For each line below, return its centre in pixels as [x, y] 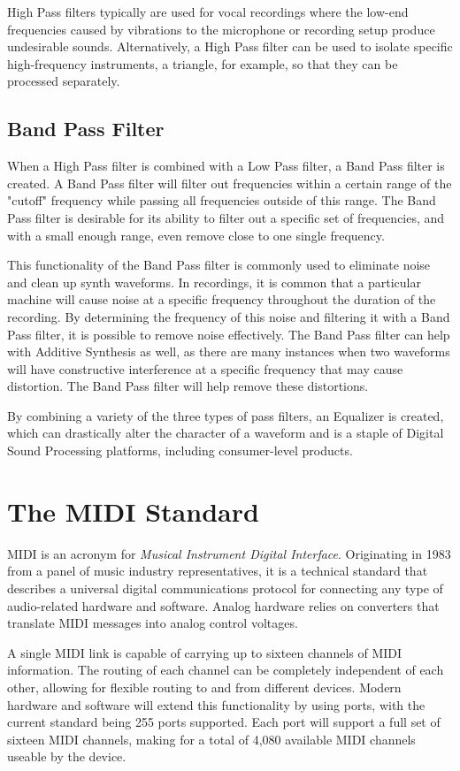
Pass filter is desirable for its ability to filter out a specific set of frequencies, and [226, 217]
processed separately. [64, 81]
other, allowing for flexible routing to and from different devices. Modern [204, 687]
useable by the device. [67, 756]
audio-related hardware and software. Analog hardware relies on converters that [223, 605]
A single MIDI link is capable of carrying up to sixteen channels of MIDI [205, 652]
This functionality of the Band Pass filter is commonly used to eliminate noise [219, 265]
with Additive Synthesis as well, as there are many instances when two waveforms [229, 351]
